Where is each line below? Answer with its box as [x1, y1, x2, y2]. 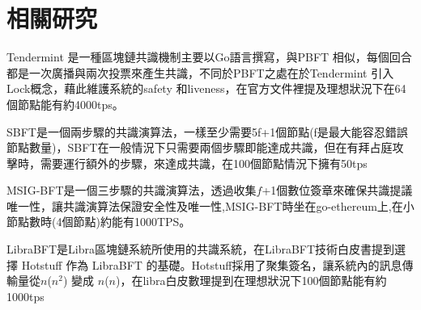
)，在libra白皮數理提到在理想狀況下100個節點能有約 [116, 272, 387, 289]
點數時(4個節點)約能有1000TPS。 [17, 213, 191, 230]
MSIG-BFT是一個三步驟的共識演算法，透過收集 [6, 182, 257, 199]
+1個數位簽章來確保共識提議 [262, 182, 413, 199]
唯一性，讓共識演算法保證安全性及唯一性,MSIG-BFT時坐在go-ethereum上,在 [6, 197, 403, 214]
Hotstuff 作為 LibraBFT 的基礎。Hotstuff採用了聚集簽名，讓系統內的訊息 [21, 256, 402, 273]
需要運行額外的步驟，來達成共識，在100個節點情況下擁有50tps [40, 154, 368, 171]
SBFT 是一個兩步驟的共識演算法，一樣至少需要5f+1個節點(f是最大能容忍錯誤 [6, 123, 408, 140]
